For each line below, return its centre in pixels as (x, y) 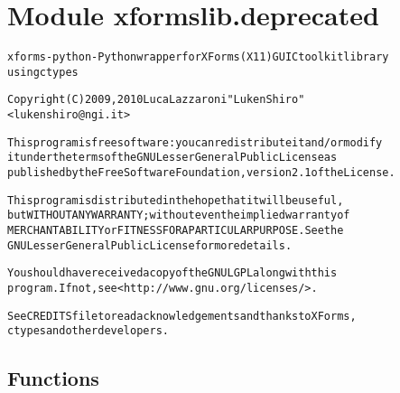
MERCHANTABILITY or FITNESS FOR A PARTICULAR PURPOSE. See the (176, 231)
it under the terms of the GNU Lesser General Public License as (172, 158)
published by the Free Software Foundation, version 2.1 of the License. (201, 173)
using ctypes (43, 72)
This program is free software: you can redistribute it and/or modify (195, 142)
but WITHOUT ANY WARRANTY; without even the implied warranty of (179, 215)
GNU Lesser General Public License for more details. (150, 245)
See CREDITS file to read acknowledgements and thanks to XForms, (182, 316)
